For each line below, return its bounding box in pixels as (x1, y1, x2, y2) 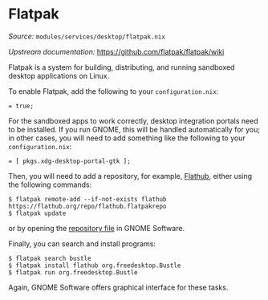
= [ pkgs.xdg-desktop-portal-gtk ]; (8, 157, 131, 165)
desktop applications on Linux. (8, 71, 110, 80)
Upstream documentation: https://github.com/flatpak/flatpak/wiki (8, 47, 225, 56)
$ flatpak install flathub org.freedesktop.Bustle (8, 261, 181, 270)
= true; (8, 102, 35, 110)
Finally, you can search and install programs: (8, 238, 156, 249)
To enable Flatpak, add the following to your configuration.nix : (8, 86, 219, 96)
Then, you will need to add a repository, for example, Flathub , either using (8, 171, 253, 180)
